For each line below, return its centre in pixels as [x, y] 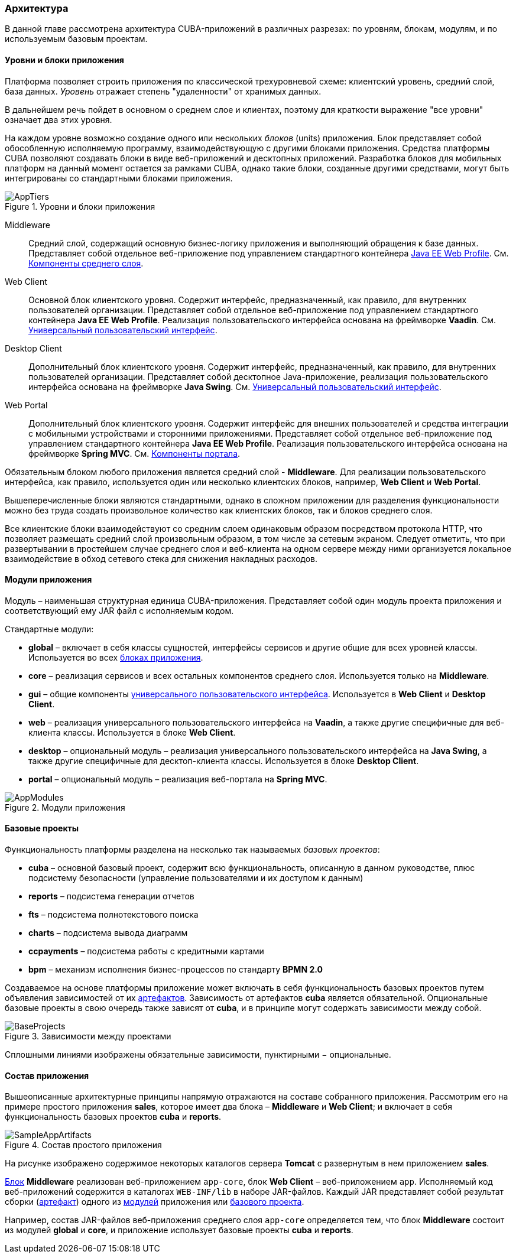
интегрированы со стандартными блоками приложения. [119, 178]
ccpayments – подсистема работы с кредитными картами [146, 951]
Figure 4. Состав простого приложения [83, 1145]
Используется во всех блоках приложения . [116, 657]
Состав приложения [47, 1075]
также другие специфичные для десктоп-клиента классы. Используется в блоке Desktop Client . [224, 760]
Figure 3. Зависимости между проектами [88, 1036]
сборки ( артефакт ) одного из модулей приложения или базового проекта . [155, 1202]
